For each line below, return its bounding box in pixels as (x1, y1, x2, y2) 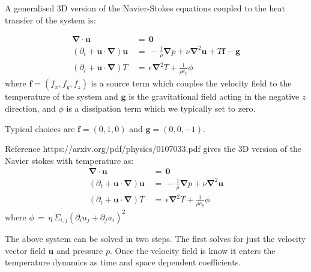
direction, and (5, 101, 56, 114)
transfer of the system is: (5, 13, 96, 26)
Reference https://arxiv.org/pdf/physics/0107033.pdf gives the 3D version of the (5, 142, 302, 155)
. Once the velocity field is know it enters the (109, 244, 276, 256)
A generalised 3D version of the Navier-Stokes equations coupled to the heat (5, 2, 285, 14)
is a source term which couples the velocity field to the (91, 77, 292, 89)
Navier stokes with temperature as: (5, 154, 134, 166)
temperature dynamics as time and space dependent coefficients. (5, 256, 241, 268)
